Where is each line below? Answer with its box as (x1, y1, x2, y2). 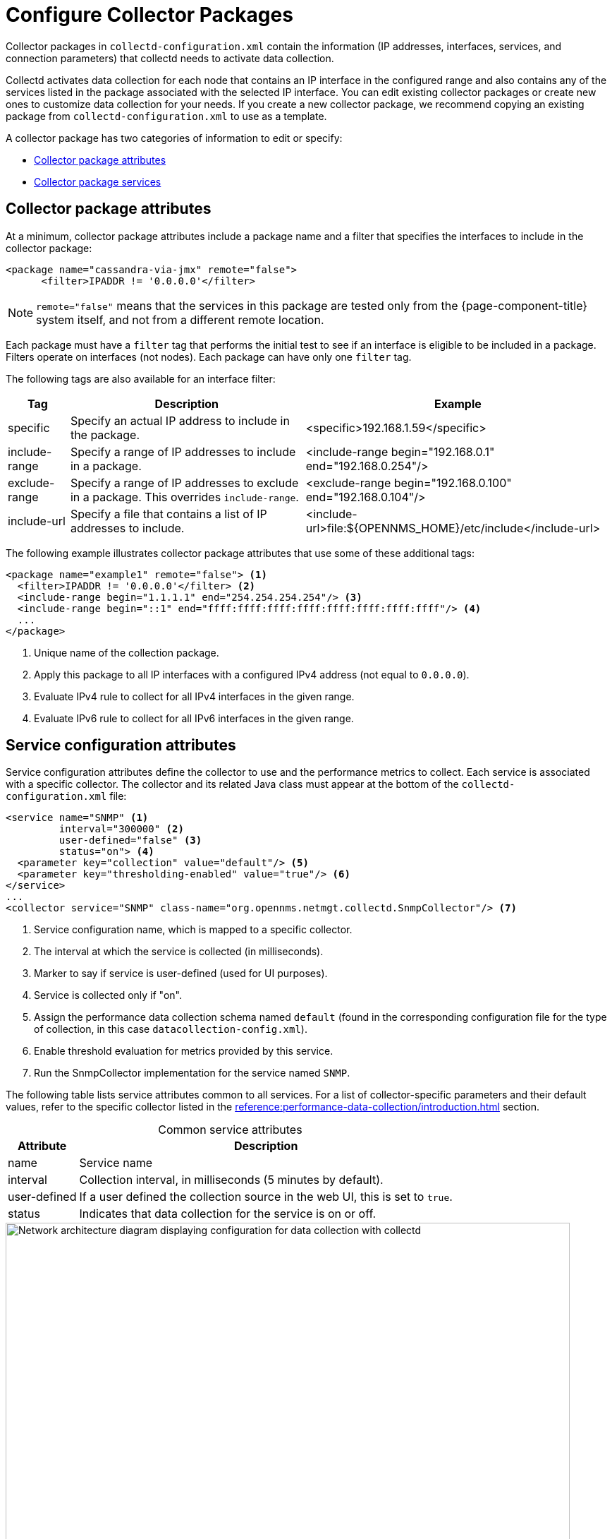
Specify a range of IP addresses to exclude (70, 475, 299, 490)
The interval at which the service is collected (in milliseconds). (34, 945, 324, 958)
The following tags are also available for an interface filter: (6, 372, 276, 385)
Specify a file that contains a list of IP (70, 506, 267, 521)
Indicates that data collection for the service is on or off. (79, 1206, 377, 1221)
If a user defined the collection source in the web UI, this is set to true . (79, 1190, 453, 1204)
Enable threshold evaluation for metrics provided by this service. (34, 1045, 333, 1058)
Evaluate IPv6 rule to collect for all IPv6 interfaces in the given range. (34, 712, 354, 724)
